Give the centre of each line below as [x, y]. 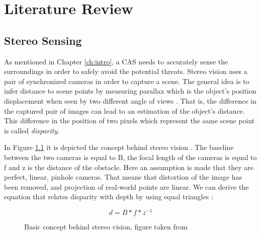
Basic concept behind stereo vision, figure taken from [106, 226]
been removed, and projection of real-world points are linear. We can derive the [126, 186]
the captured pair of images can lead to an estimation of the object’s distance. [124, 110]
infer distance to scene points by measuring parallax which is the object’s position [130, 91]
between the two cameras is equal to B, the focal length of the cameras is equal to [130, 157]
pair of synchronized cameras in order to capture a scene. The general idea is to [127, 81]
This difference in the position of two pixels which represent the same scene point [129, 121]
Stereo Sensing [43, 40]
